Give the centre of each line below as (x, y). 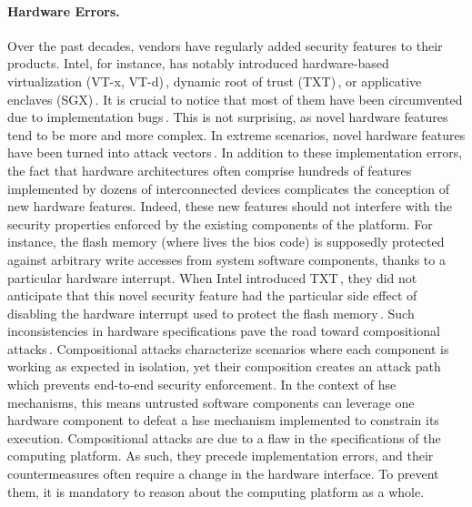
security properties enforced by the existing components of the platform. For (220, 223)
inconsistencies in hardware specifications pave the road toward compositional (224, 331)
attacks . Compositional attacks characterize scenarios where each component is (228, 348)
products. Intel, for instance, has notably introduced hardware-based (198, 63)
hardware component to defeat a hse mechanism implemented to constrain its (223, 420)
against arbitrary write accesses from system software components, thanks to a (226, 259)
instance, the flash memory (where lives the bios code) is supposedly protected (226, 242)
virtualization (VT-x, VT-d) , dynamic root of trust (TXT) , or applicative (215, 81)
